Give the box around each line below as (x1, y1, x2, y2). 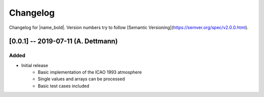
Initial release (21, 62, 48, 68)
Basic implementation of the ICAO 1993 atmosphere (38, 69, 142, 75)
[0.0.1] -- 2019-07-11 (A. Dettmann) (9, 37, 118, 46)
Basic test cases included (38, 83, 89, 89)
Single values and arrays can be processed (38, 76, 125, 82)
